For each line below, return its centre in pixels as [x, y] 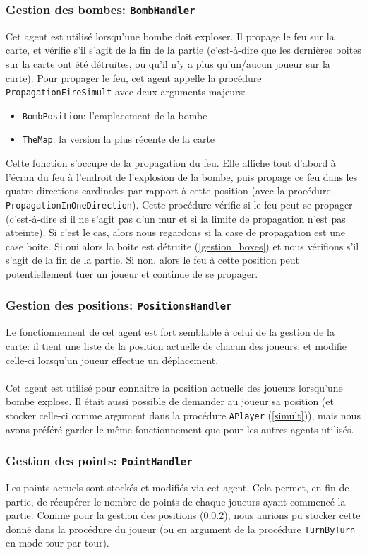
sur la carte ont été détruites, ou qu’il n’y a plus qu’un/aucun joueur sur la [168, 63]
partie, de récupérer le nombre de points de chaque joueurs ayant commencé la [176, 501]
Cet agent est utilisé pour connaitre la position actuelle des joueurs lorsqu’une [174, 387]
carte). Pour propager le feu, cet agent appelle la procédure [134, 77]
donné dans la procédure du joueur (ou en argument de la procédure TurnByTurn [181, 528]
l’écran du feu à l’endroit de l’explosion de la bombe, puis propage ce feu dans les [182, 176]
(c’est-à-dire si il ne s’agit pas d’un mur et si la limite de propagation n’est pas [176, 218]
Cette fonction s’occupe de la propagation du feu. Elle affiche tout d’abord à [171, 163]
